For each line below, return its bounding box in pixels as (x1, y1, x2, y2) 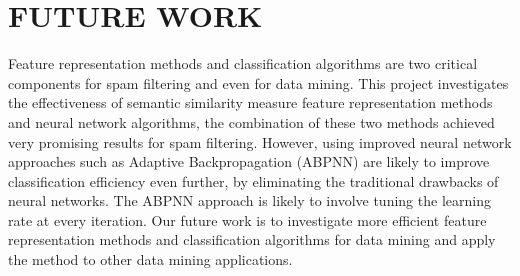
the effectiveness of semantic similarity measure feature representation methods (8, 92, 493, 113)
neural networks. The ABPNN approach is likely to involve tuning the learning (8, 190, 491, 211)
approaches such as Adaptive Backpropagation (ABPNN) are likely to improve (8, 151, 490, 172)
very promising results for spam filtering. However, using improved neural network (8, 131, 512, 152)
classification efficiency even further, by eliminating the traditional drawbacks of (8, 170, 499, 191)
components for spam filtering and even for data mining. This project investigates (8, 72, 509, 93)
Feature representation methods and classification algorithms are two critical (8, 53, 478, 74)
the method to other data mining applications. (8, 249, 293, 270)
